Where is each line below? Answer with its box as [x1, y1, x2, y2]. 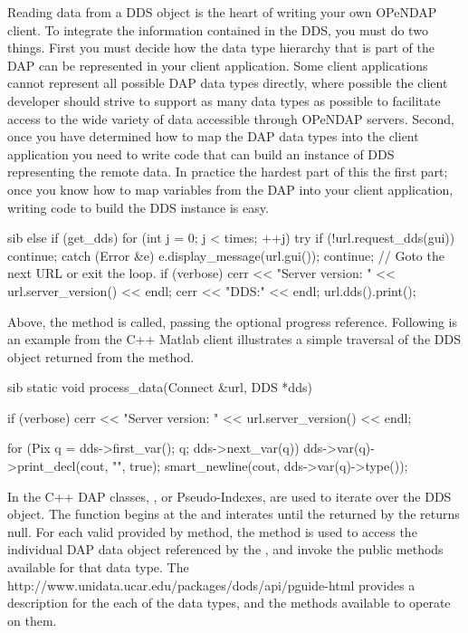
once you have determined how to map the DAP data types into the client [7, 127, 419, 146]
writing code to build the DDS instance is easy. [7, 197, 269, 216]
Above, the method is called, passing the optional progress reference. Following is [7, 312, 458, 331]
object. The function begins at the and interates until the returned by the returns [7, 504, 460, 523]
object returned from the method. [7, 347, 195, 366]
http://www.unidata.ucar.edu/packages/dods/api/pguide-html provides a [7, 575, 415, 594]
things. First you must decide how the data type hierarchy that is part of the [7, 38, 435, 57]
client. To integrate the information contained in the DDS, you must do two [7, 20, 428, 39]
